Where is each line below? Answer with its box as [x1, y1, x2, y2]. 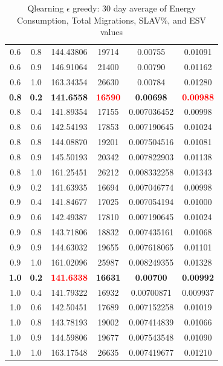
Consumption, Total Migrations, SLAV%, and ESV [17, 13, 206, 26]
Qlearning [27, 2, 64, 14]
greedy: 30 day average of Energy [73, 2, 196, 14]
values [100, 25, 123, 38]
